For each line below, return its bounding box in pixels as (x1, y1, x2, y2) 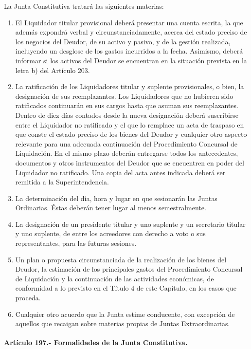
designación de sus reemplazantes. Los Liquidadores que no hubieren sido (15, 91, 233, 101)
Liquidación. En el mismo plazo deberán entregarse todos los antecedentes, (15, 148, 238, 158)
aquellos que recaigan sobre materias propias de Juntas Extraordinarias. (15, 318, 230, 329)
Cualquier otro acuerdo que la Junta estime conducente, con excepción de (15, 309, 235, 319)
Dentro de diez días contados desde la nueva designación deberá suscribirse (15, 110, 238, 120)
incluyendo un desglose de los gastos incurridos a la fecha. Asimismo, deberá (15, 46, 243, 56)
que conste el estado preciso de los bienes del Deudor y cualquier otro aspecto (15, 129, 247, 139)
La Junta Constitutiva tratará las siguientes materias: (4, 1, 164, 11)
